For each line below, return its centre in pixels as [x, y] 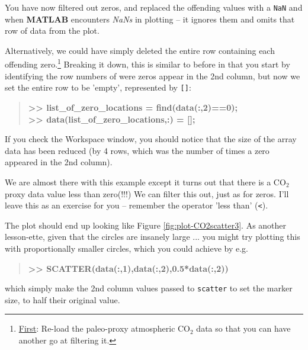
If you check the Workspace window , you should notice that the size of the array [151, 139]
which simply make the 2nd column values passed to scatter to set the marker [149, 288]
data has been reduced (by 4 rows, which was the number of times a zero [137, 150]
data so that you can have [243, 328]
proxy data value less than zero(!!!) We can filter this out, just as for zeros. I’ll [147, 193]
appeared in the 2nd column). [59, 162]
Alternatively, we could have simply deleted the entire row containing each [140, 50]
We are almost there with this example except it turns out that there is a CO [145, 182]
